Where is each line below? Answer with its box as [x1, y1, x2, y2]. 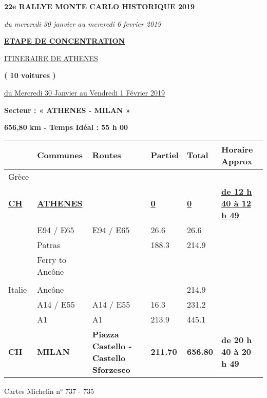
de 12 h [221, 185, 252, 197]
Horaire [221, 143, 253, 155]
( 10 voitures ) [4, 70, 56, 81]
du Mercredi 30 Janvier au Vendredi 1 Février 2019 [4, 87, 165, 98]
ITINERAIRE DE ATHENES [4, 52, 98, 63]
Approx [221, 155, 253, 167]
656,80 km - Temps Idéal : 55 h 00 [4, 122, 128, 132]
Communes [37, 149, 83, 161]
